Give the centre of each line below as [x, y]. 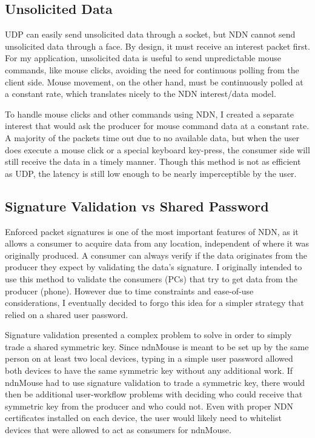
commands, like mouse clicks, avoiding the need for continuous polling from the [152, 69]
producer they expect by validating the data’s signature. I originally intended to [154, 267]
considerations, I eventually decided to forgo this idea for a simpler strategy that [154, 303]
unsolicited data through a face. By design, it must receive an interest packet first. [157, 46]
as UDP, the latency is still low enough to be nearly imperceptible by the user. [151, 173]
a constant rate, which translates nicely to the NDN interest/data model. [141, 94]
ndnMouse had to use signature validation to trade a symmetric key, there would [155, 382]
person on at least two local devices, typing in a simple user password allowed [149, 358]
